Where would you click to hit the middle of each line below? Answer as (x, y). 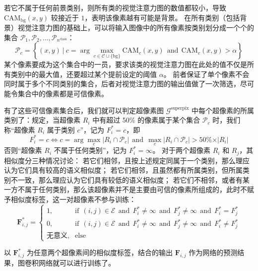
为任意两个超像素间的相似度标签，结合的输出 (100, 252)
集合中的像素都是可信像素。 (63, 94)
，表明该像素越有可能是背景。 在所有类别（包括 (162, 17)
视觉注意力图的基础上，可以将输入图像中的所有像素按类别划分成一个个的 (136, 28)
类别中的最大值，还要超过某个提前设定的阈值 (84, 74)
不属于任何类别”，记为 (90, 150)
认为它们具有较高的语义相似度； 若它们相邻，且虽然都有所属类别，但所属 (123, 170)
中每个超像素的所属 (223, 110)
